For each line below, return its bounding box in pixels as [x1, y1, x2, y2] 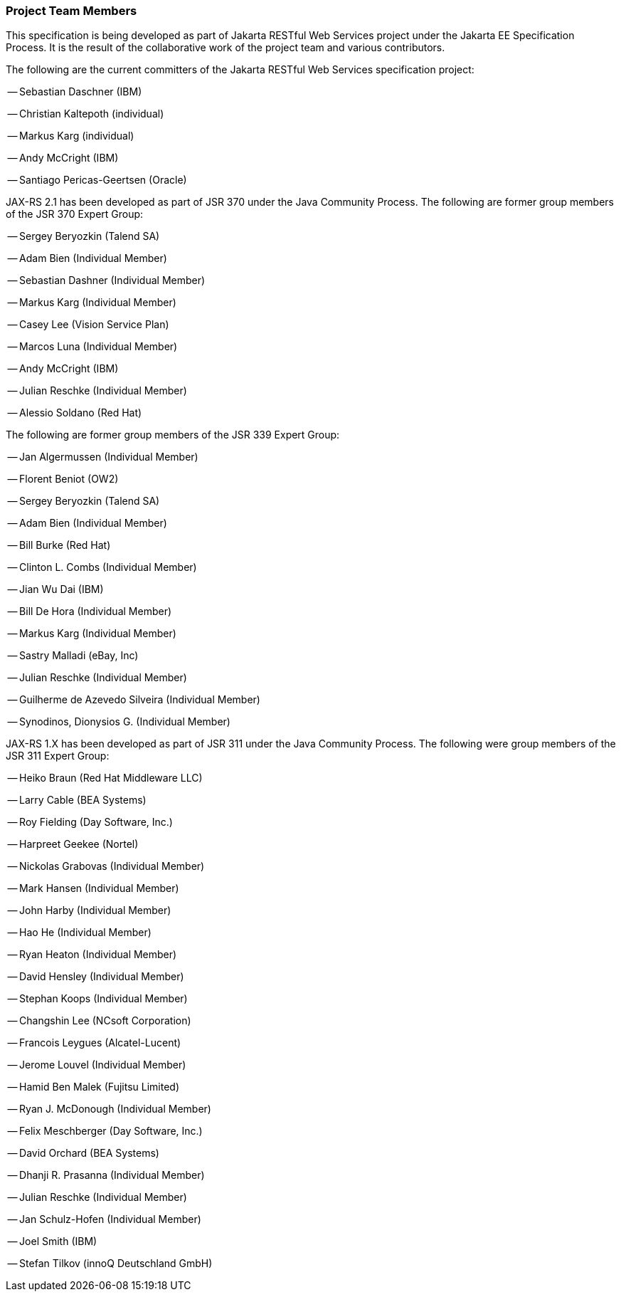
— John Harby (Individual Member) [7, 904, 171, 917]
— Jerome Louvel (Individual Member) [7, 1059, 186, 1071]
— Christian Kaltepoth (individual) [7, 107, 164, 120]
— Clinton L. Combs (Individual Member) [7, 561, 197, 574]
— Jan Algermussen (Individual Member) [7, 451, 198, 463]
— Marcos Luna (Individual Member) [7, 340, 178, 353]
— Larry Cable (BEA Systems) [7, 794, 147, 807]
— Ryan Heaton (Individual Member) [7, 948, 177, 961]
